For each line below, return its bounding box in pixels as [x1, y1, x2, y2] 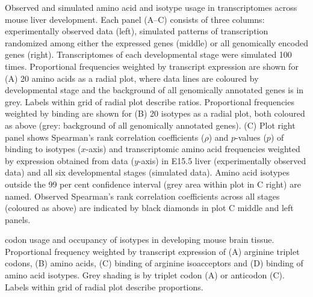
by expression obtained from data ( [5, 154, 134, 167]
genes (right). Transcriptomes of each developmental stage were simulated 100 [5, 48, 292, 61]
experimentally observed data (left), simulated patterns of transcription [5, 25, 268, 37]
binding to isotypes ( [5, 142, 81, 155]
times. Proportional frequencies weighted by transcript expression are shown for [5, 60, 299, 72]
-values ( [235, 130, 267, 143]
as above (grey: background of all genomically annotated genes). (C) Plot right [5, 118, 296, 131]
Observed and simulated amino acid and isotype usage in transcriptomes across [5, 1, 297, 13]
